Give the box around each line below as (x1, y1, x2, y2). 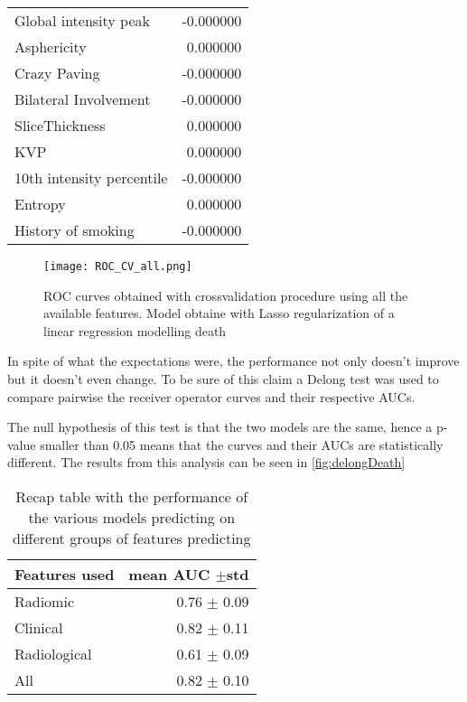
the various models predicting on (28, 507, 236, 528)
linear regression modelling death (43, 321, 227, 340)
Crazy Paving (14, 62, 100, 83)
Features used (14, 564, 115, 585)
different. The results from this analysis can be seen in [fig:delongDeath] (7, 453, 406, 472)
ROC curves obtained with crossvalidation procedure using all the (43, 285, 408, 304)
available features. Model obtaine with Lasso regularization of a (43, 304, 395, 323)
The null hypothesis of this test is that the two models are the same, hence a (7, 417, 433, 436)
